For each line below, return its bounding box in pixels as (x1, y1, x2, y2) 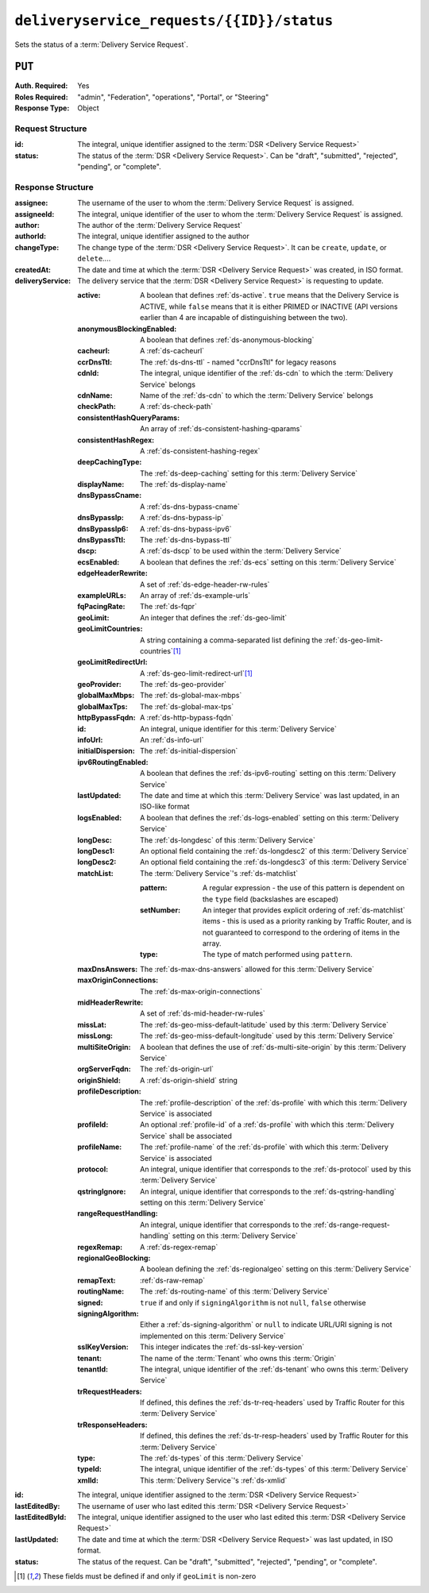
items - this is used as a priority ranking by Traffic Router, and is (203, 916, 412, 926)
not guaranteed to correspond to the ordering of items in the (203, 928, 400, 937)
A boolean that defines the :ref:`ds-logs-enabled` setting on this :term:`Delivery (140, 812, 400, 822)
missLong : (77, 1031, 114, 1040)
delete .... (77, 254, 111, 264)
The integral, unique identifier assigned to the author (77, 231, 249, 241)
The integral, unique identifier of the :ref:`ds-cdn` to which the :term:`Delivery (140, 368, 393, 378)
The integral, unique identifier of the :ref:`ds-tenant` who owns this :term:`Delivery (140, 1364, 408, 1374)
